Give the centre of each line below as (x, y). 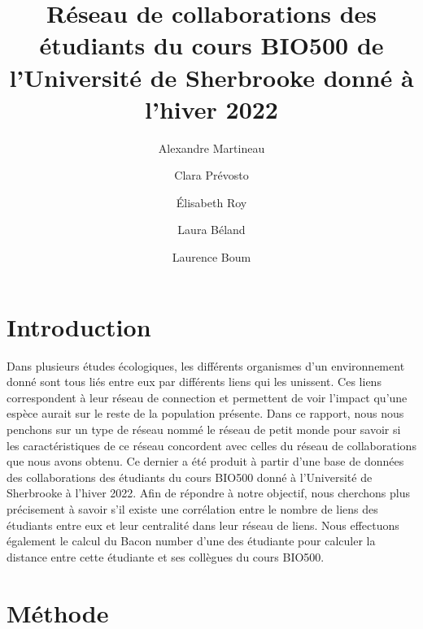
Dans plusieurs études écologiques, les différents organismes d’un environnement (206, 365)
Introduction (79, 326)
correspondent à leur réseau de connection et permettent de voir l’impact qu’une (207, 397)
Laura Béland (211, 230)
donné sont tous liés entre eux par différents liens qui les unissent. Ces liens (194, 382)
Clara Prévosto (211, 175)
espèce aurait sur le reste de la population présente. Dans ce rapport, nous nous (205, 413)
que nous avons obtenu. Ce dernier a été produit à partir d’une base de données (205, 461)
